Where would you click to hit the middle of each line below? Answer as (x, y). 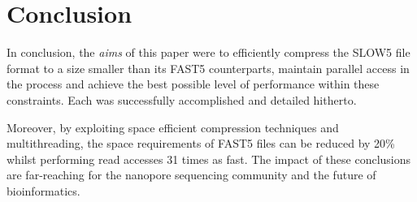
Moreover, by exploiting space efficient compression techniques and (173, 127)
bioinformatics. (43, 190)
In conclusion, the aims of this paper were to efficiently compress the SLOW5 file (208, 52)
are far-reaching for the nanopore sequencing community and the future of (191, 175)
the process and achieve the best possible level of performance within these (193, 84)
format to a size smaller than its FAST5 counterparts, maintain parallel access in (208, 68)
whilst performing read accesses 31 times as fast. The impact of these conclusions (209, 159)
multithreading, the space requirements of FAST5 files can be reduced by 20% (201, 143)
